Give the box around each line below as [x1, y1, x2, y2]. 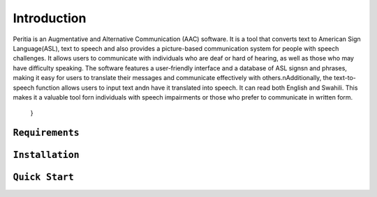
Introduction [13, 10, 87, 26]
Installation [13, 150, 80, 161]
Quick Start [13, 171, 75, 183]
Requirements [13, 127, 80, 139]
